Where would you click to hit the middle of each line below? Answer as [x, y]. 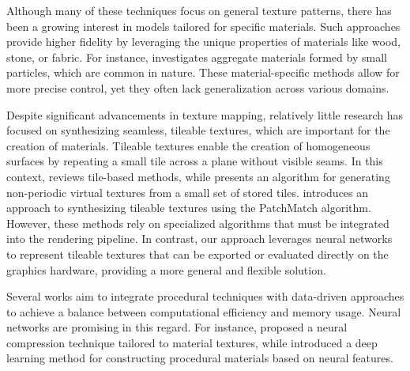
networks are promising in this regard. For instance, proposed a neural [177, 327]
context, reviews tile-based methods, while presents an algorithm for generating [198, 176]
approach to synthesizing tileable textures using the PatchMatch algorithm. [189, 208]
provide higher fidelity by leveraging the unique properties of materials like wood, [203, 42]
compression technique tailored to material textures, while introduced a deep [192, 342]
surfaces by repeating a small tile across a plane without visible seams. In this [195, 161]
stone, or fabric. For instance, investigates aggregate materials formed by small [197, 57]
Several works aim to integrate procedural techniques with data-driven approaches [205, 296]
